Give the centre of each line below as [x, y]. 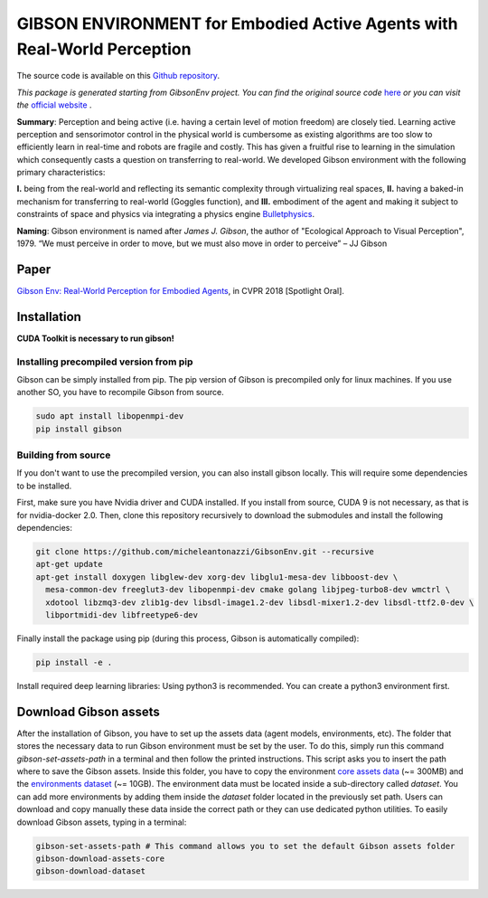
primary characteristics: [61, 173]
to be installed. [44, 486]
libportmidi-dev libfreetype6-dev [122, 614]
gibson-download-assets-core [100, 858]
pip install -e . [74, 662]
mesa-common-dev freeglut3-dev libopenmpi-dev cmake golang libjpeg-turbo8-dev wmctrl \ [248, 590]
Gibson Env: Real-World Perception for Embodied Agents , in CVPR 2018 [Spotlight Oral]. [181, 290]
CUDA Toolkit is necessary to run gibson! [96, 338]
